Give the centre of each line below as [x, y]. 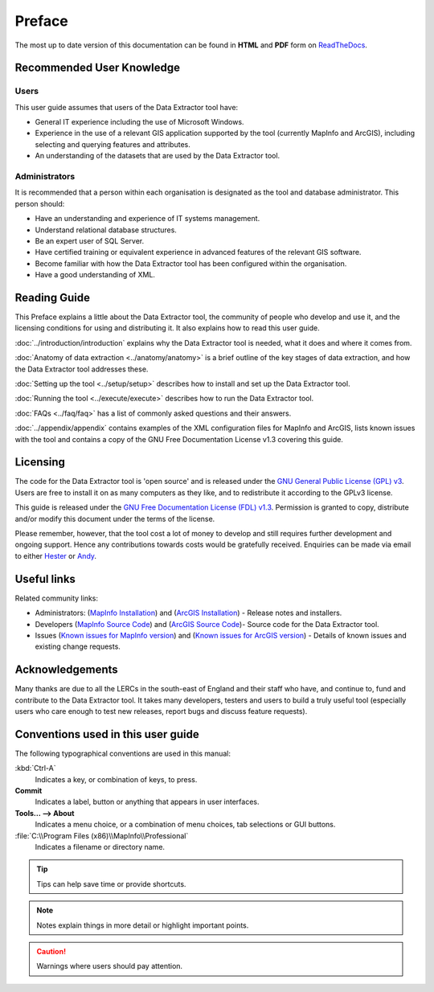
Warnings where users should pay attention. [110, 966]
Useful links [45, 579]
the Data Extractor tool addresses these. [82, 369]
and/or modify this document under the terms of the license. [115, 519]
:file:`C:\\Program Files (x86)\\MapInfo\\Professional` [102, 835]
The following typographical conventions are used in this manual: [123, 753]
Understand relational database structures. [106, 230]
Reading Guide [52, 297]
